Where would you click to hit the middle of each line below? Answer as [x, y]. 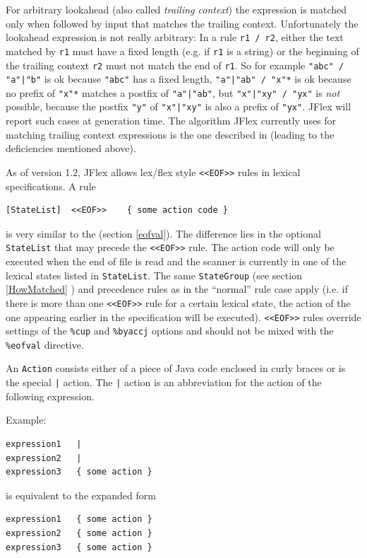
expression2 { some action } [79, 533]
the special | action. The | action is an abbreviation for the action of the [164, 382]
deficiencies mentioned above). [71, 148]
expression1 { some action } [79, 519]
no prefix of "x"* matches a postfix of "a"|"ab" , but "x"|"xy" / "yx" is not [173, 92]
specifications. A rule [51, 186]
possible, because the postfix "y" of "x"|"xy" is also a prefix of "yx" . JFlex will [179, 106]
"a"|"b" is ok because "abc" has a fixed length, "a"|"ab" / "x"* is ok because [179, 79]
